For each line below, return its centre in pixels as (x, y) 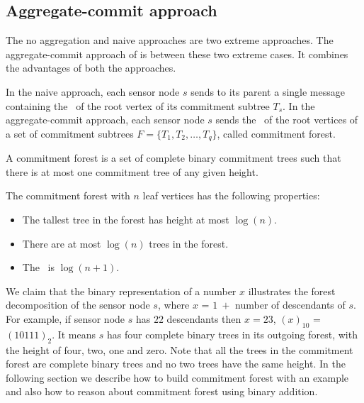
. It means (74, 334)
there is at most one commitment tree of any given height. (132, 171)
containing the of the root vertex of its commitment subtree (138, 105)
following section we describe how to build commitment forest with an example (177, 377)
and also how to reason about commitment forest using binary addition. (162, 391)
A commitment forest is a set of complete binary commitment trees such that (174, 158)
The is (38, 267)
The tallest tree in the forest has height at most (126, 219)
